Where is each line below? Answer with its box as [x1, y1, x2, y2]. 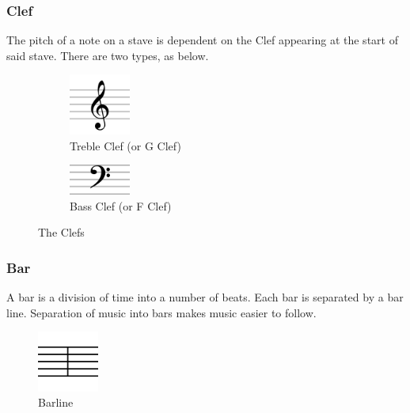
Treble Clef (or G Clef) [70, 137, 181, 153]
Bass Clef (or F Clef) [70, 197, 172, 214]
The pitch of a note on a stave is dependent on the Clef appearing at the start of [6, 32, 398, 48]
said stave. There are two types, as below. [6, 47, 209, 63]
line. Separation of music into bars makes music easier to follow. [6, 304, 317, 320]
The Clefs [38, 224, 85, 241]
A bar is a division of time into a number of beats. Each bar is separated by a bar [6, 288, 404, 305]
